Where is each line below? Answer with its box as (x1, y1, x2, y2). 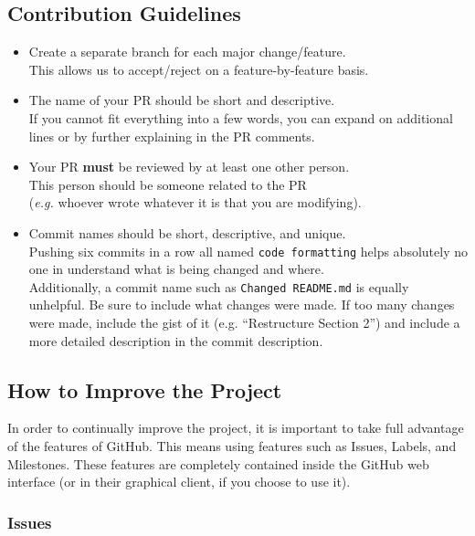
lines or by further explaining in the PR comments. (28, 126, 315, 145)
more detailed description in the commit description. (28, 331, 323, 350)
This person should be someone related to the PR (28, 174, 307, 194)
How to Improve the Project (7, 375, 282, 404)
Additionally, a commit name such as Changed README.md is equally (28, 277, 409, 296)
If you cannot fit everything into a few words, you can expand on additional (28, 108, 453, 127)
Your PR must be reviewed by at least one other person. (28, 157, 350, 176)
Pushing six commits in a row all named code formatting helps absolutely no (28, 241, 468, 260)
